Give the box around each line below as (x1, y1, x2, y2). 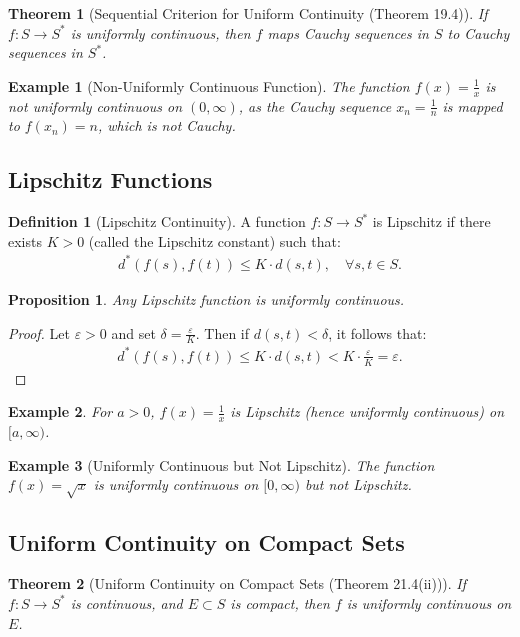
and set (111, 322, 156, 343)
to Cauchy (447, 22, 510, 43)
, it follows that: (328, 322, 427, 343)
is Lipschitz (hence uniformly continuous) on (230, 401, 505, 422)
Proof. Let (8, 322, 70, 343)
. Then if (195, 322, 250, 343)
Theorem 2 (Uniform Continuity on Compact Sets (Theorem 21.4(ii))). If (8, 573, 467, 594)
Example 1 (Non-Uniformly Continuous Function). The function (8, 75, 410, 96)
